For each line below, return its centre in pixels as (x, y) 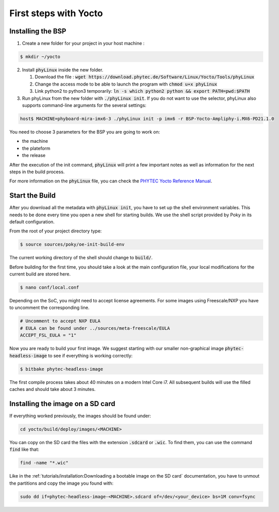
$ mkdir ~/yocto (40, 57)
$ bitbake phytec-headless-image (62, 369)
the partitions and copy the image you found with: (61, 483)
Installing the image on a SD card (62, 403)
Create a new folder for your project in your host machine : (83, 44)
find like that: (24, 449)
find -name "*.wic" (44, 463)
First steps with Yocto (56, 13)
